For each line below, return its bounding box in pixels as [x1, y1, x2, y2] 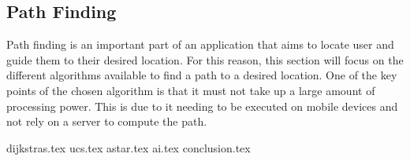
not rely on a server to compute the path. [6, 113, 207, 130]
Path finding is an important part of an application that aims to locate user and [6, 36, 394, 53]
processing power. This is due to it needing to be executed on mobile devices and [6, 97, 398, 114]
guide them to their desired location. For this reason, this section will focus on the [6, 51, 404, 68]
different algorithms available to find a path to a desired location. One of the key [6, 67, 397, 83]
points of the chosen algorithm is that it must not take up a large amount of [6, 82, 375, 98]
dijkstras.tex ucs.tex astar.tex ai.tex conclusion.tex [6, 139, 251, 156]
